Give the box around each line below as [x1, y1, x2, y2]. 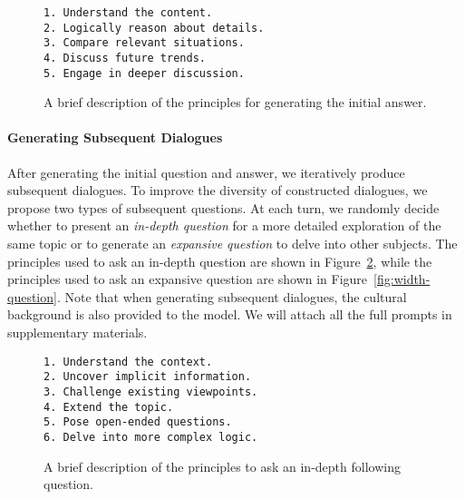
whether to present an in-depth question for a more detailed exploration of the [7, 216, 441, 235]
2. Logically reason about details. [44, 21, 265, 34]
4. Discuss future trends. [44, 51, 206, 64]
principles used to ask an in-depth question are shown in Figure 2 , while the [7, 251, 432, 270]
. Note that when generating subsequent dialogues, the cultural [56, 287, 407, 306]
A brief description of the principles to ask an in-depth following [44, 456, 401, 475]
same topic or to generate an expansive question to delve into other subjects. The [7, 234, 458, 253]
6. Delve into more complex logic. [44, 430, 258, 444]
